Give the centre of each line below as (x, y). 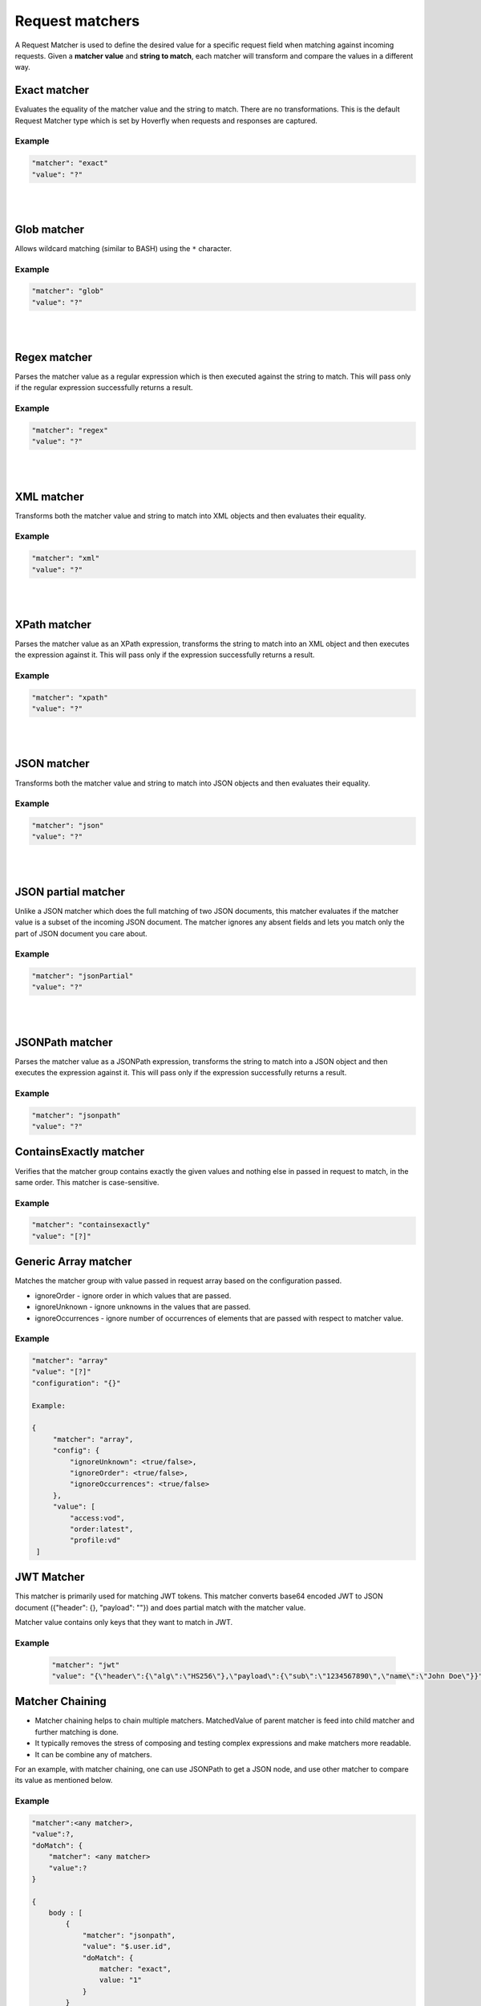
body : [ (66, 1913)
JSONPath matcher (64, 1042)
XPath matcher (53, 625)
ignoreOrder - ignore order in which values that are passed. (133, 1295)
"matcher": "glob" (68, 291)
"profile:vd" (95, 1540)
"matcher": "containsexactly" (91, 1225)
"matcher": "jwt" (86, 1665)
